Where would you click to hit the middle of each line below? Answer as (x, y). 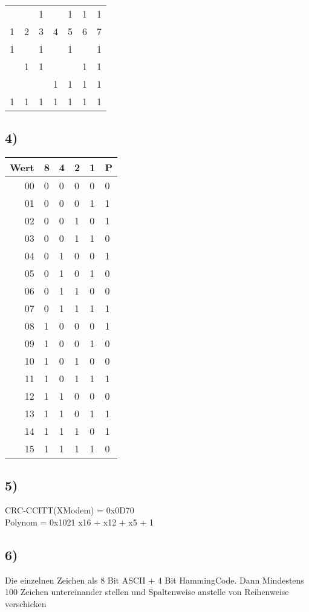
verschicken (26, 603)
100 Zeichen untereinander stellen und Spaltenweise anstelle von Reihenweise (147, 592)
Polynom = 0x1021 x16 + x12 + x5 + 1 (79, 522)
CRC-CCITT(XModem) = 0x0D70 (70, 510)
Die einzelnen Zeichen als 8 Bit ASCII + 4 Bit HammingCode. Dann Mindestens (154, 580)
